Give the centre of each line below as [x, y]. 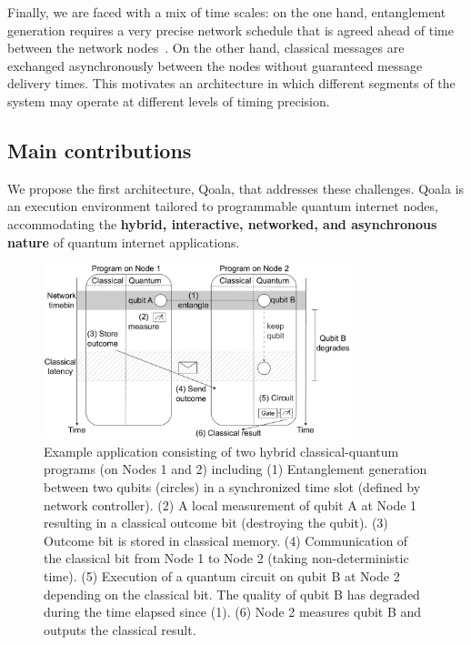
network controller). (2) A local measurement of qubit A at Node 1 [230, 504]
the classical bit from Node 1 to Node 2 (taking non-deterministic [226, 558]
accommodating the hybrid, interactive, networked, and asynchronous [222, 223]
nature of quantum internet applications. [124, 242]
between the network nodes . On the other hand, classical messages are [206, 48]
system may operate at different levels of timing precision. [169, 101]
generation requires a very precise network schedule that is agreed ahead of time [230, 30]
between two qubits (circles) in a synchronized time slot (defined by [232, 487]
